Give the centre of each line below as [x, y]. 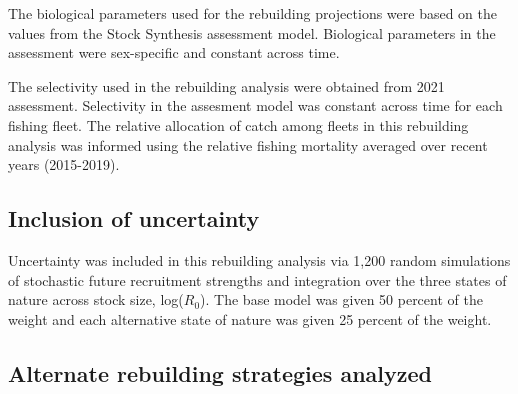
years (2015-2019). [64, 164]
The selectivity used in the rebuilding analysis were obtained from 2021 [226, 85]
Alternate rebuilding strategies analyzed [220, 372]
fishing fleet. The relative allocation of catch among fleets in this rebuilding [238, 124]
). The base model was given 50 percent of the [341, 299]
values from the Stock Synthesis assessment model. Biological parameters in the [252, 32]
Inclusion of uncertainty [134, 218]
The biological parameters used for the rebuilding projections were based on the [252, 13]
